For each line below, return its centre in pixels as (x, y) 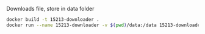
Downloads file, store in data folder (50, 9)
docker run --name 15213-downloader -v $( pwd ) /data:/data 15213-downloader (105, 25)
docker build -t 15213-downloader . (53, 20)
